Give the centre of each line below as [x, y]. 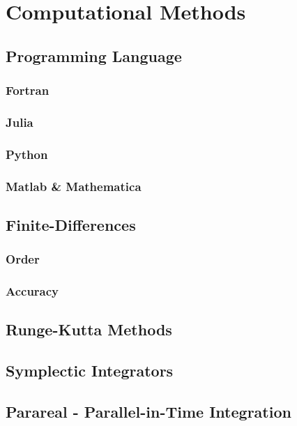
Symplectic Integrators [90, 371]
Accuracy [32, 291]
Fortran [28, 90]
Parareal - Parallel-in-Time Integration [148, 411]
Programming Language [94, 55]
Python [27, 154]
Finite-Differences [71, 224]
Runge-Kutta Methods [89, 329]
